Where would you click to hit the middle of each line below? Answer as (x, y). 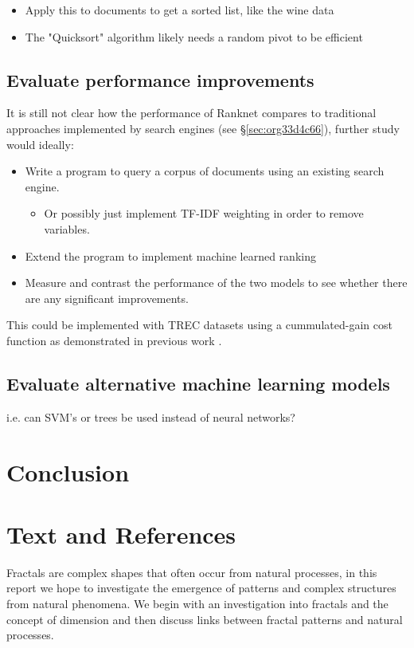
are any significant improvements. (107, 298)
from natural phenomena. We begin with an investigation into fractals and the (197, 603)
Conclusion (68, 471)
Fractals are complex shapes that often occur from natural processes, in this (192, 572)
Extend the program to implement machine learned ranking (170, 255)
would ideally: (40, 144)
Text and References (121, 534)
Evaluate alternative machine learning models (198, 383)
